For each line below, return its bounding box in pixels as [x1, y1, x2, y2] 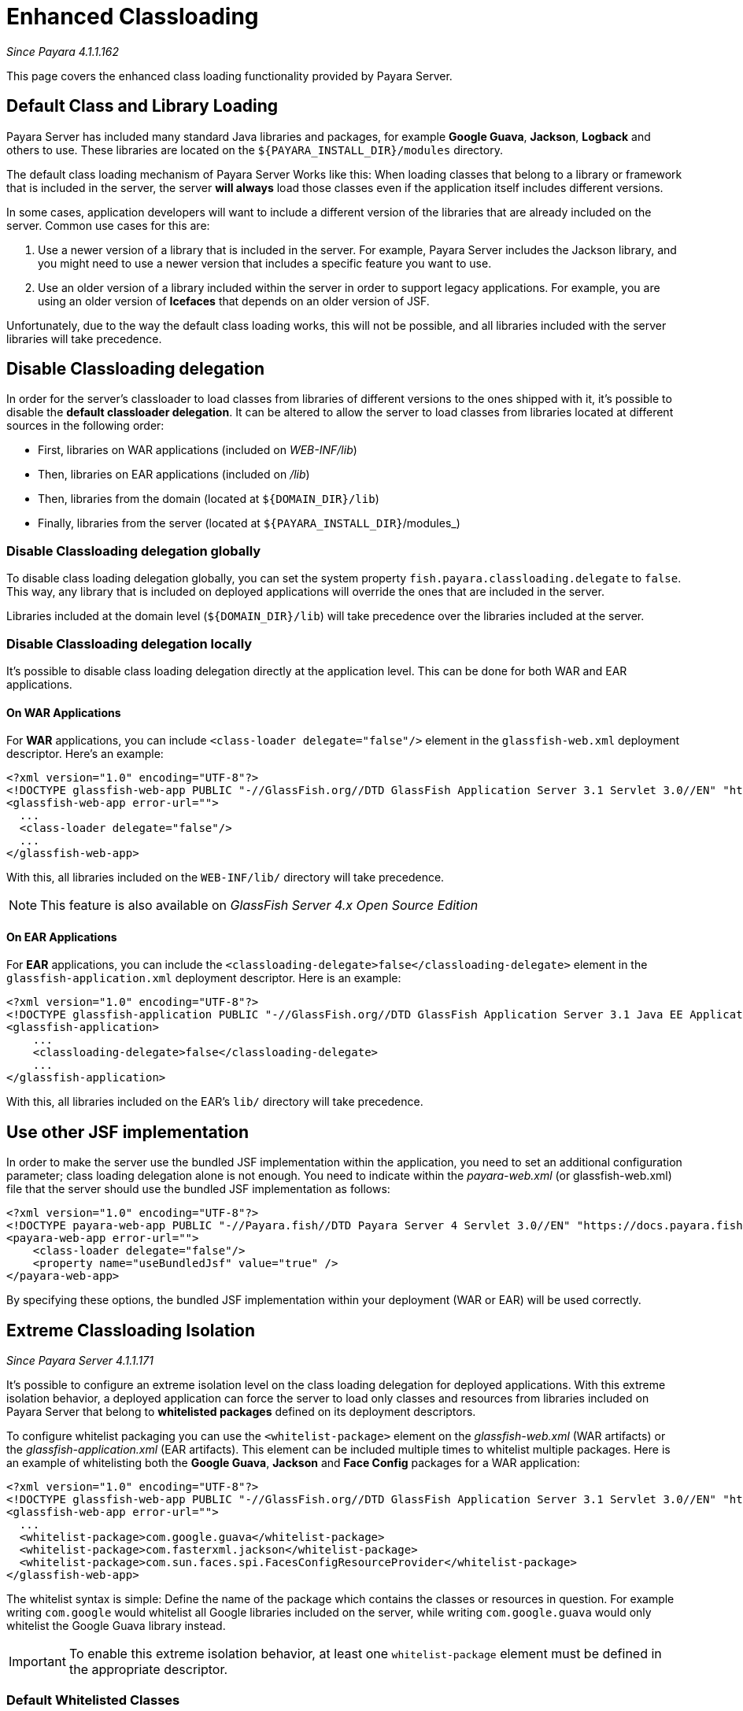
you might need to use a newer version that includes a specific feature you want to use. [38, 256, 492, 270]
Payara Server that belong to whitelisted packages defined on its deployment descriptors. [6, 1405, 476, 1419]
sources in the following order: [6, 419, 164, 433]
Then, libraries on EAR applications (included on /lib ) [38, 467, 310, 482]
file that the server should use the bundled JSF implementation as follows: [6, 1182, 390, 1196]
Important [9, 1654, 66, 1670]
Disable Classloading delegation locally [6, 635, 253, 652]
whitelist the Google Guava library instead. [6, 1619, 226, 1633]
